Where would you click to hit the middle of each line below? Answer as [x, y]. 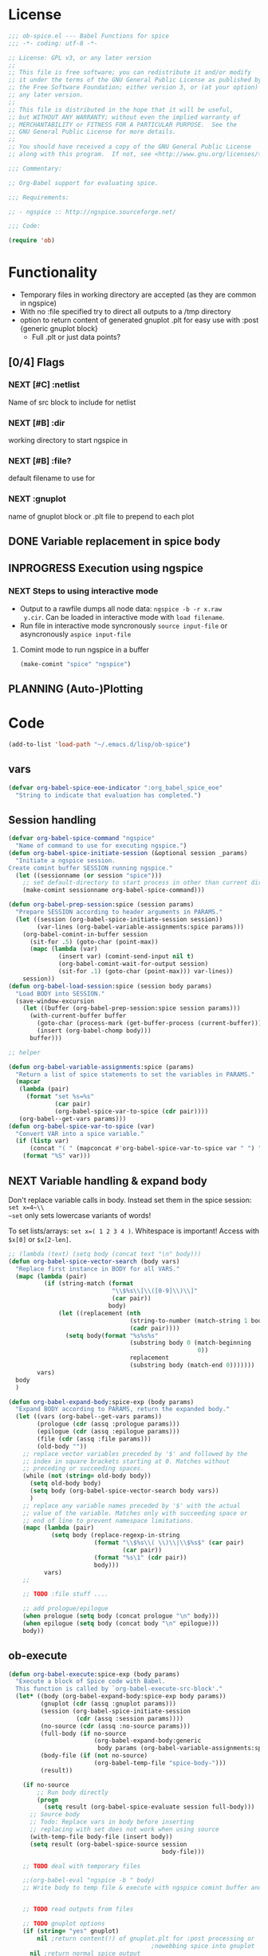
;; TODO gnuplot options [64, 1924]
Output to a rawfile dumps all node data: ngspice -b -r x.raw [120, 609]
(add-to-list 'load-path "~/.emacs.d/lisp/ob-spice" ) [100, 744]
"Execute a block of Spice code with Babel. [91, 1682]
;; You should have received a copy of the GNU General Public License [130, 147]
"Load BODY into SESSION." [60, 994]
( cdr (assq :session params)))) [130, 1718]
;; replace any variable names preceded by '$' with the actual [132, 1505]
